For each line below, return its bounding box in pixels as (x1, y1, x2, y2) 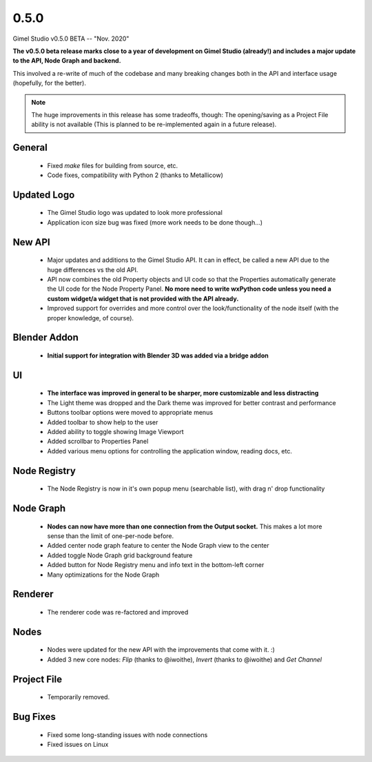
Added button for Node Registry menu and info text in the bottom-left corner (47, 561, 265, 569)
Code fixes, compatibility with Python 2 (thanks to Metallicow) (47, 171, 223, 179)
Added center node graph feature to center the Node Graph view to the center (47, 542, 270, 550)
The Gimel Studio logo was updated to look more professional (47, 209, 223, 217)
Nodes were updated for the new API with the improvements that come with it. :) (47, 646, 276, 654)
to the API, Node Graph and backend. (12, 56, 121, 65)
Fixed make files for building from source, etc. (47, 161, 178, 169)
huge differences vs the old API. (47, 265, 138, 274)
